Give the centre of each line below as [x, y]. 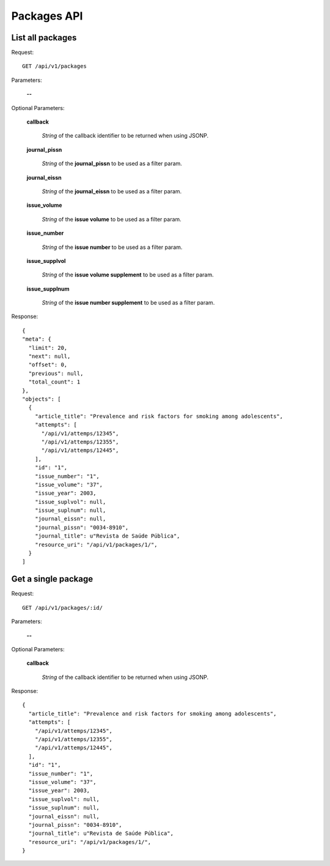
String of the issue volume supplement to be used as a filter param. [128, 275]
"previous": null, [56, 373]
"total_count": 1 [54, 382]
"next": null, [50, 357]
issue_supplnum [48, 289]
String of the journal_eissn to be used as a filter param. [112, 191]
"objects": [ [42, 399]
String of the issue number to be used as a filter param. [112, 247]
